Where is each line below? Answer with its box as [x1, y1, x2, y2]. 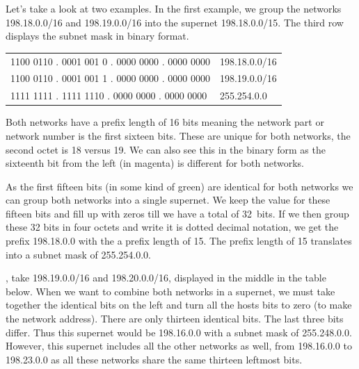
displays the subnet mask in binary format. [6, 28, 189, 43]
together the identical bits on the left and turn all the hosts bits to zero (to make [6, 297, 352, 312]
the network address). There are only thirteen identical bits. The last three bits [6, 311, 344, 326]
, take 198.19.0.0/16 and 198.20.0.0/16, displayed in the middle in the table [6, 270, 326, 285]
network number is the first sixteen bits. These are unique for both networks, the [6, 128, 351, 142]
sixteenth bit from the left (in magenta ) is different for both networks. [6, 156, 304, 170]
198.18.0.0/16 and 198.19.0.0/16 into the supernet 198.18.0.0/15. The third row [6, 15, 344, 29]
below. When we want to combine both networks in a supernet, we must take [6, 284, 335, 298]
